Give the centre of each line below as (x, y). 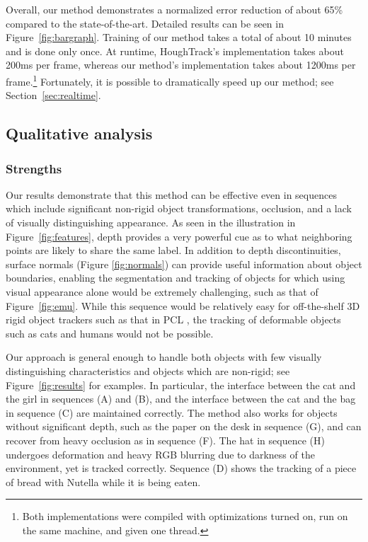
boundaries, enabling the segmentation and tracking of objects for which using (176, 278)
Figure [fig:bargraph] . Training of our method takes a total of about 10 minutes (179, 37)
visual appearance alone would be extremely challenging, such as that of (162, 291)
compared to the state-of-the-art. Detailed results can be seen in (145, 23)
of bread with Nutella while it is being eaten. (103, 482)
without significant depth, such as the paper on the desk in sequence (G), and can (184, 426)
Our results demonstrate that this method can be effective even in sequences (171, 194)
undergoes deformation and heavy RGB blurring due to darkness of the (160, 454)
